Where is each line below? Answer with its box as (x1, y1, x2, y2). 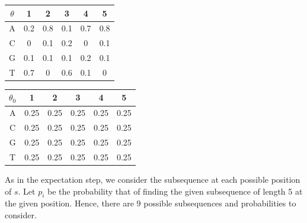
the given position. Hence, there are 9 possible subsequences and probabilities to (5, 197, 296, 209)
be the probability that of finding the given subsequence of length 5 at (47, 185, 303, 197)
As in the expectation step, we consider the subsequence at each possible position (5, 173, 300, 185)
